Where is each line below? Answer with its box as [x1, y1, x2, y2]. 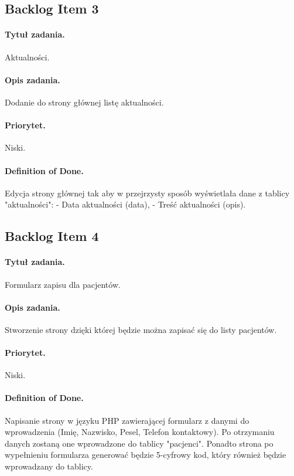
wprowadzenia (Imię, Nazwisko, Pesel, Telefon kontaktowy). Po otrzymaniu [5, 426, 275, 438]
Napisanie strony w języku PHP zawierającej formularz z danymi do [5, 414, 249, 426]
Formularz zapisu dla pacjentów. [5, 278, 121, 290]
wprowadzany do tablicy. [5, 460, 93, 472]
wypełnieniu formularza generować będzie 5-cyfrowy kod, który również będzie [5, 448, 286, 461]
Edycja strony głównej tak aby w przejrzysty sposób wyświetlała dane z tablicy [5, 186, 290, 199]
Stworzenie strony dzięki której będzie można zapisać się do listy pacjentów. [5, 323, 277, 335]
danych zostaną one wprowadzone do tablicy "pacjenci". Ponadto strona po [5, 437, 274, 449]
